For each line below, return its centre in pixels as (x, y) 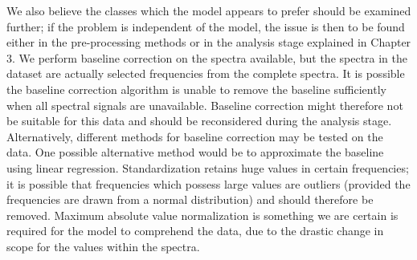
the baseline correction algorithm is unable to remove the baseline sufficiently (196, 89)
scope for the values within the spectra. (103, 246)
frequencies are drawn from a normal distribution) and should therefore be (190, 199)
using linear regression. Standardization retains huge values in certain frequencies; (208, 167)
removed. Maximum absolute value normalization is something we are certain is (202, 215)
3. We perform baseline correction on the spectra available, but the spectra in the (207, 57)
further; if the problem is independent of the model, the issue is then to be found (206, 26)
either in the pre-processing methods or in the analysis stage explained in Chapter (209, 42)
